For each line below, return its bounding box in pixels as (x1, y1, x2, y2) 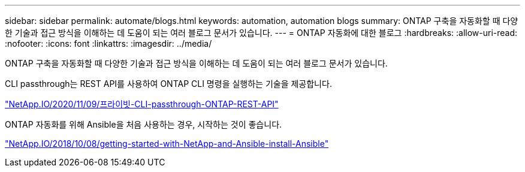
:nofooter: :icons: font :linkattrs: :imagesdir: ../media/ (5, 38, 212, 49)
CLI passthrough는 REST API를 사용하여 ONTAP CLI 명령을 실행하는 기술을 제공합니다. (5, 79, 332, 89)
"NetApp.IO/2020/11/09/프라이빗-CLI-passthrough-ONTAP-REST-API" (5, 99, 279, 109)
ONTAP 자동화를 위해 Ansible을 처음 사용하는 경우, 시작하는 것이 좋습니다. (5, 119, 282, 129)
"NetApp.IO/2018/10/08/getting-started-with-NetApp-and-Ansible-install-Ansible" (5, 138, 329, 149)
